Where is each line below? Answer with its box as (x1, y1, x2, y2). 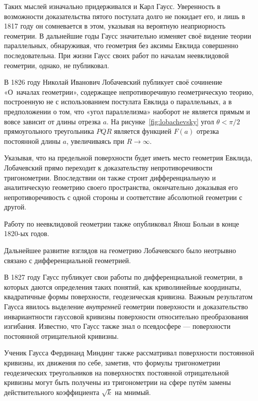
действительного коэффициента (4, 386, 99, 397)
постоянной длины (4, 135, 60, 146)
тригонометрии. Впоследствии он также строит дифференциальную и (4, 172, 216, 182)
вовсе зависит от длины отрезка (4, 116, 101, 126)
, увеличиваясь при (66, 135, 124, 146)
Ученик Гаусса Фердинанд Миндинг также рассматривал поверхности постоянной (4, 347, 254, 358)
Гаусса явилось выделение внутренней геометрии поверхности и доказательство (4, 301, 248, 312)
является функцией (113, 126, 171, 136)
